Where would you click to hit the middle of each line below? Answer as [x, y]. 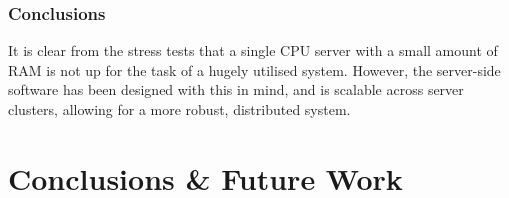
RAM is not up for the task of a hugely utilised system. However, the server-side [254, 69]
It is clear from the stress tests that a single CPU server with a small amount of [253, 50]
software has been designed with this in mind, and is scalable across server [236, 89]
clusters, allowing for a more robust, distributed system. [179, 109]
